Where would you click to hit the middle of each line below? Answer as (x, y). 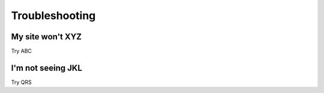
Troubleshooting (53, 15)
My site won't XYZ (46, 37)
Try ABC (22, 51)
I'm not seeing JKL (46, 68)
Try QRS (22, 82)
